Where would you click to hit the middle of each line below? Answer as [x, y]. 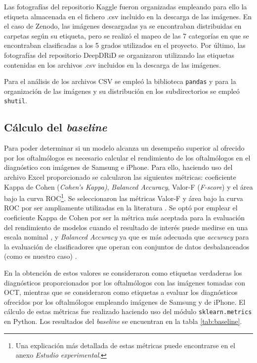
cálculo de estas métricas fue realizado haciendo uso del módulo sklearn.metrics [128, 311]
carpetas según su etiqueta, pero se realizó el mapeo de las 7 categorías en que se [127, 35]
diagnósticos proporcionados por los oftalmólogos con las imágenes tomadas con [125, 282]
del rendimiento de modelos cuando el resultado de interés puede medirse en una [126, 227]
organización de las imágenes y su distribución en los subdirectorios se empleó [122, 91]
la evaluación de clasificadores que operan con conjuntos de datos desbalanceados [127, 246]
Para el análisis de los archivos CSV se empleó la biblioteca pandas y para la [120, 81]
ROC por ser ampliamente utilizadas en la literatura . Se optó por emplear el [121, 208]
